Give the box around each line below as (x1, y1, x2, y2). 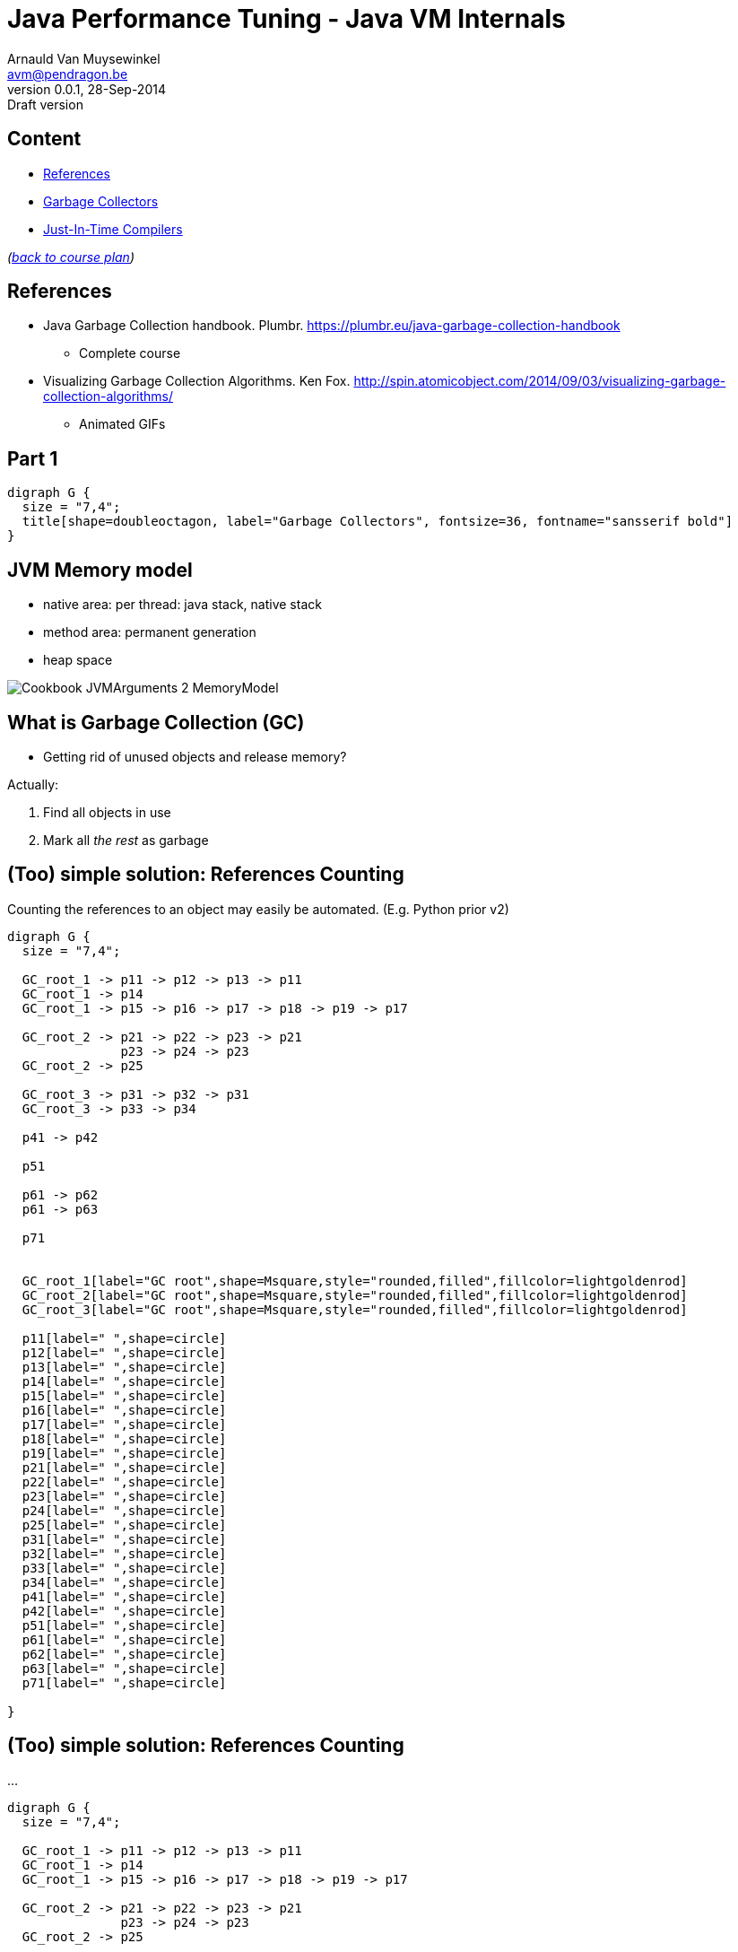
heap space (43, 652, 113, 668)
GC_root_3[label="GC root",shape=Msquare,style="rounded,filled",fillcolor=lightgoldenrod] (22, 1302, 688, 1317)
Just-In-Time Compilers (43, 221, 183, 237)
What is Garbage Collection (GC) (7, 710, 305, 734)
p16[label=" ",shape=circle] (22, 1402, 227, 1417)
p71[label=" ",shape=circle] (22, 1675, 227, 1690)
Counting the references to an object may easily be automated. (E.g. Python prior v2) (7, 901, 509, 917)
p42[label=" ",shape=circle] (22, 1603, 227, 1618)
